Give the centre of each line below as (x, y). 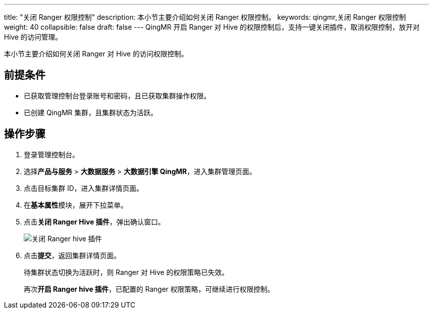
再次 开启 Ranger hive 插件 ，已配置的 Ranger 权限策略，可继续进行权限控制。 (149, 289)
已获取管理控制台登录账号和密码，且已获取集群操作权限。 (117, 95)
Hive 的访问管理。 (33, 37)
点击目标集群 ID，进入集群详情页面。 (84, 188)
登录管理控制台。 (51, 154)
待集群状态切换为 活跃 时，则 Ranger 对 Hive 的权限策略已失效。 (126, 272)
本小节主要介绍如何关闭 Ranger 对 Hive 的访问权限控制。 (96, 54)
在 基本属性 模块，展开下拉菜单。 (76, 205)
